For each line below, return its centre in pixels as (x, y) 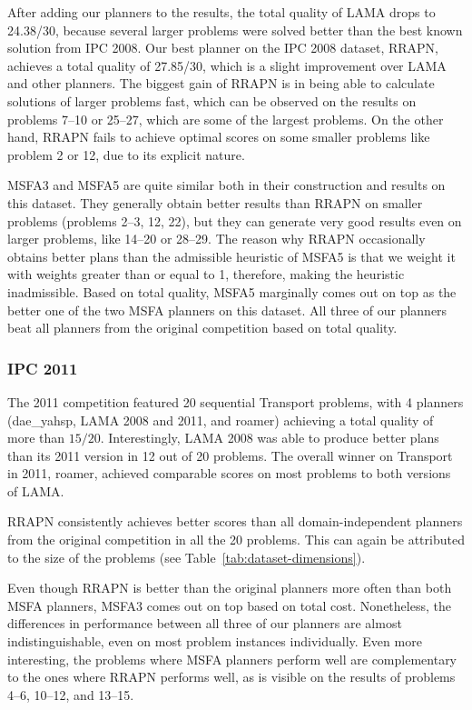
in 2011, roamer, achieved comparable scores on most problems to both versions (229, 473)
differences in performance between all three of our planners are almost (205, 623)
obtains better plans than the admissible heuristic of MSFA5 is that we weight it (231, 256)
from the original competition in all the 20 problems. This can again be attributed (236, 540)
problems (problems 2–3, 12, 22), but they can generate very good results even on (235, 220)
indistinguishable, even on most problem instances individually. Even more (215, 641)
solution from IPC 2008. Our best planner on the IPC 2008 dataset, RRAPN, (223, 48)
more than (36, 438)
